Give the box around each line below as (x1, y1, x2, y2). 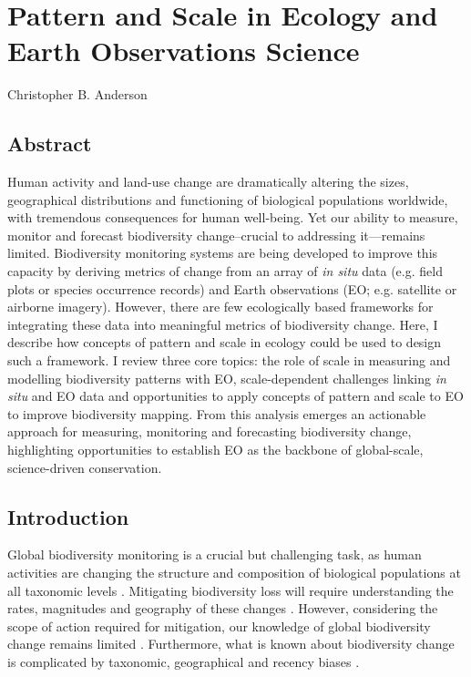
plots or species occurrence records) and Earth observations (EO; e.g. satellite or (7, 279, 457, 298)
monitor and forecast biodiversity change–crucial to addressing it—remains (7, 225, 425, 244)
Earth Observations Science (7, 32, 360, 69)
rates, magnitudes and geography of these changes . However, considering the (7, 599, 438, 618)
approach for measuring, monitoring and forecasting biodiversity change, (7, 422, 412, 441)
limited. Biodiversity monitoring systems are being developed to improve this (7, 243, 438, 262)
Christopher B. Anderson (7, 85, 148, 104)
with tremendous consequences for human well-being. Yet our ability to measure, (7, 208, 458, 227)
